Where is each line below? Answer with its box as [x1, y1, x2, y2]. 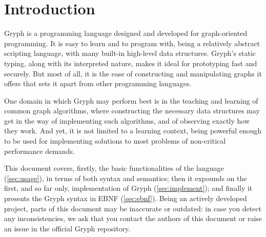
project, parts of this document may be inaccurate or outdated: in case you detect [4, 203, 262, 213]
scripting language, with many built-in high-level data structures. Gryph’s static [4, 48, 256, 58]
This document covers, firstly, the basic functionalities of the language [4, 163, 224, 173]
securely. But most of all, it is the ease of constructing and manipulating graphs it [4, 68, 262, 78]
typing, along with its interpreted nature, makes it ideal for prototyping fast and [4, 57, 257, 68]
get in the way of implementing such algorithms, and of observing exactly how [4, 115, 250, 126]
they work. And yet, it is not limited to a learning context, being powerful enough [4, 125, 262, 136]
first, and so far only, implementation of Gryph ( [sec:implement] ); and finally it [4, 183, 253, 193]
